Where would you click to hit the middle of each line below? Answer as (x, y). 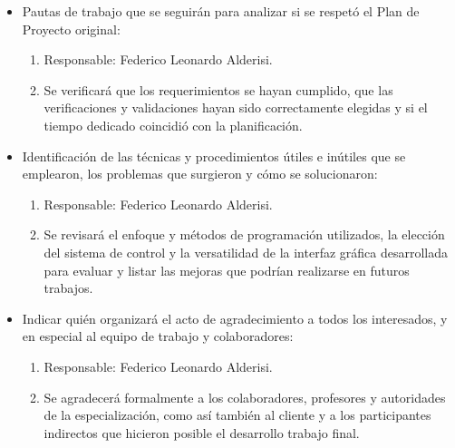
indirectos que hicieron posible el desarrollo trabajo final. (202, 432)
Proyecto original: (71, 29)
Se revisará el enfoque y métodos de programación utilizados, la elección (244, 234)
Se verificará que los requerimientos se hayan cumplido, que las (218, 89)
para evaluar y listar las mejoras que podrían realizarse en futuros (227, 270)
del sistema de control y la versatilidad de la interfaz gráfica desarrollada (246, 252)
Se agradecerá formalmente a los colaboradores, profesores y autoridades (245, 397)
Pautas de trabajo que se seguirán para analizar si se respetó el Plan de (221, 11)
